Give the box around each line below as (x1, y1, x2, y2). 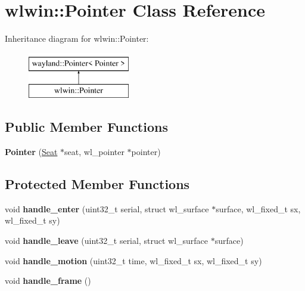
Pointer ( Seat (5, 145, 58, 158)
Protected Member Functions (5, 175, 190, 193)
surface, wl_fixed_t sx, (216, 202, 301, 215)
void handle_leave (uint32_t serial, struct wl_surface (5, 234, 208, 247)
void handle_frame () (5, 274, 91, 287)
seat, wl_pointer (64, 145, 125, 158)
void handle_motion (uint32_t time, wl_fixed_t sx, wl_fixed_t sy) (5, 254, 262, 267)
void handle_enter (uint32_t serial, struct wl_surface (5, 202, 209, 215)
